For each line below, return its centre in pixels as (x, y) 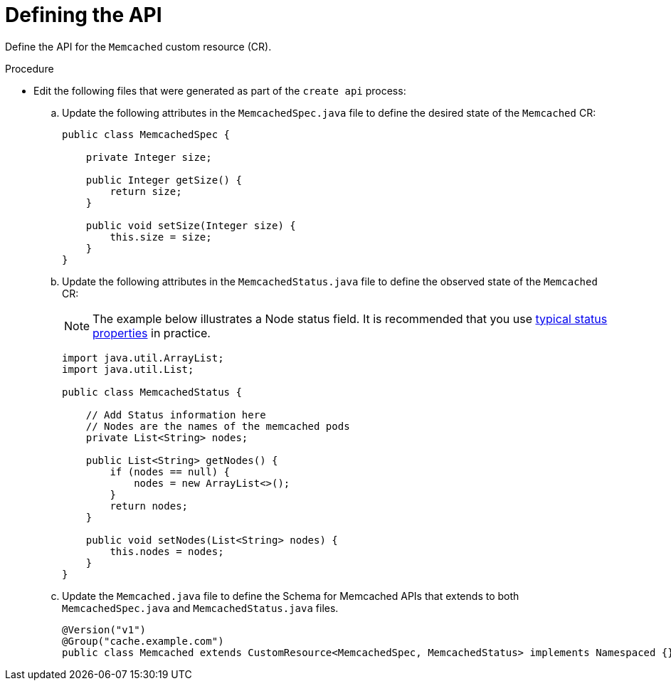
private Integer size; (149, 157)
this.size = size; (161, 237)
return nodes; (149, 506)
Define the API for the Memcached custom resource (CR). (138, 46)
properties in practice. (152, 333)
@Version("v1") (104, 629)
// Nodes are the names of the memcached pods (218, 426)
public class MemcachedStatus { (152, 392)
